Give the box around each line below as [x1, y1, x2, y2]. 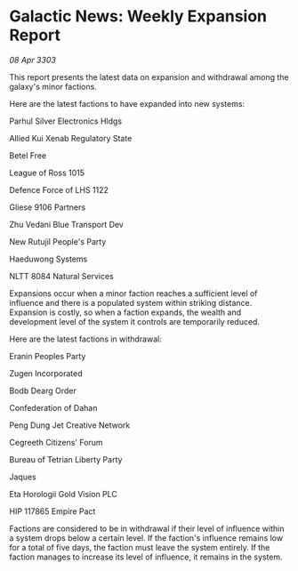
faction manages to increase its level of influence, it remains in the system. [9, 551, 283, 562]
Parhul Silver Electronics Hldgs [9, 116, 123, 126]
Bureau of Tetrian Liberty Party [9, 454, 123, 464]
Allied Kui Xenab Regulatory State [9, 133, 133, 143]
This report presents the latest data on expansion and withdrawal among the [9, 71, 289, 82]
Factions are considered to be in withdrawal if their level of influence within [9, 523, 285, 534]
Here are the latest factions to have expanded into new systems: [9, 98, 246, 109]
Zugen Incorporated [9, 367, 83, 379]
